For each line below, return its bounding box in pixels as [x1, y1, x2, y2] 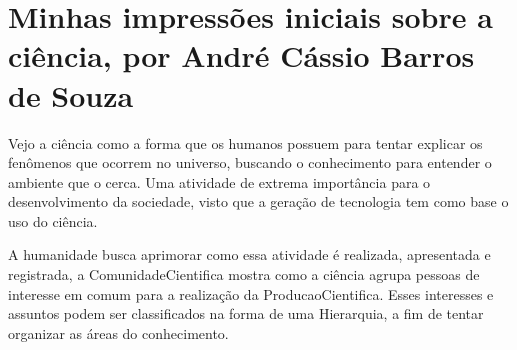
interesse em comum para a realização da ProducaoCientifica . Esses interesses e [8, 283, 494, 304]
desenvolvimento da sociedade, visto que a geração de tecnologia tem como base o [8, 191, 509, 212]
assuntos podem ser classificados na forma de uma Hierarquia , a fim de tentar [8, 303, 484, 324]
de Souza [8, 74, 134, 115]
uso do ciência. [8, 210, 98, 231]
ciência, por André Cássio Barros [8, 35, 475, 76]
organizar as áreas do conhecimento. [8, 322, 229, 343]
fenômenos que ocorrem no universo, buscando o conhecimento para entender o [8, 152, 492, 173]
